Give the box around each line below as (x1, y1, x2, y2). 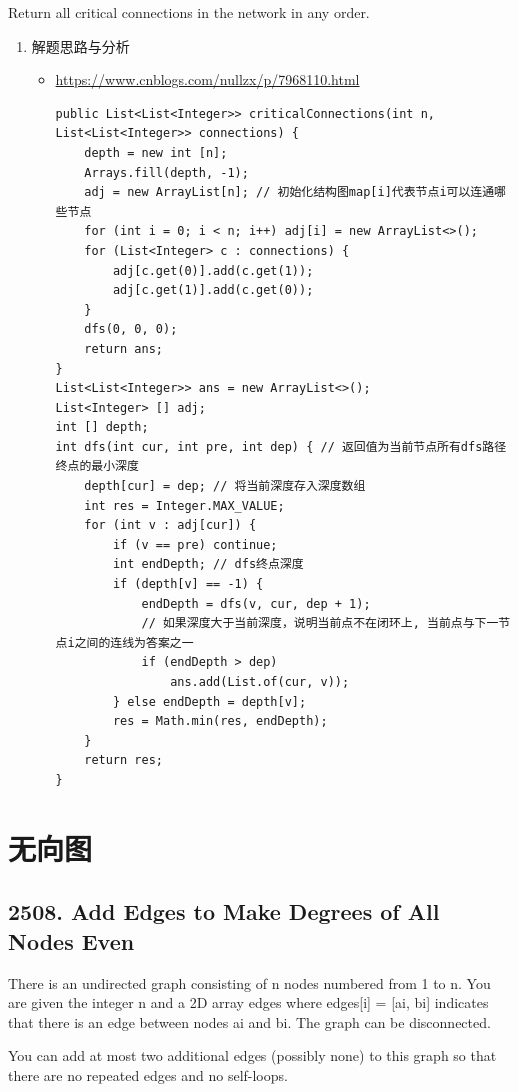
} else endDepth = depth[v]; (112, 694, 307, 709)
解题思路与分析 (31, 35, 130, 56)
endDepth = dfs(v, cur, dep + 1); (141, 596, 371, 611)
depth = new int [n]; (84, 145, 228, 160)
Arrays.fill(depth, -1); (84, 165, 249, 180)
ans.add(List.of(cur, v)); (170, 675, 350, 689)
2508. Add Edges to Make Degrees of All (8, 896, 440, 927)
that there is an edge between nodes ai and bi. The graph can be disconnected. (8, 1011, 491, 1032)
